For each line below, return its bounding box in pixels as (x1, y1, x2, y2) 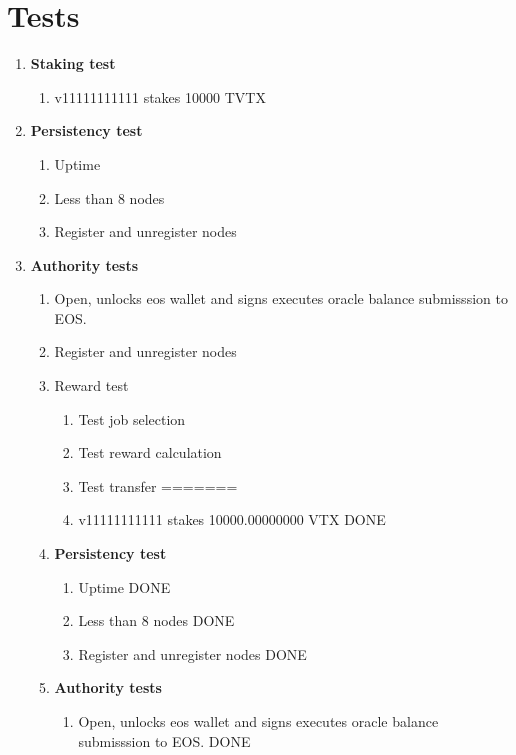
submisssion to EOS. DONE (78, 730, 251, 751)
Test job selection (78, 408, 186, 429)
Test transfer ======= (78, 475, 238, 496)
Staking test (30, 53, 116, 74)
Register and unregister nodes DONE (78, 643, 307, 664)
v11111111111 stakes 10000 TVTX (54, 86, 266, 107)
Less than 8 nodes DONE (78, 610, 235, 631)
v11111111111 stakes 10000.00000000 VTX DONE (78, 509, 386, 530)
